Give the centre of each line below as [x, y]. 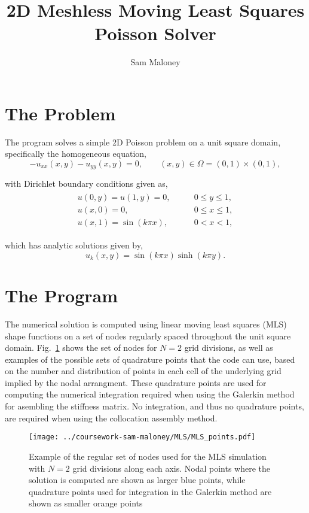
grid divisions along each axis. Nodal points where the [172, 468]
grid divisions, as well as [229, 347]
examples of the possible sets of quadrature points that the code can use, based [150, 359]
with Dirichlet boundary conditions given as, [86, 183]
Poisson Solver [155, 33]
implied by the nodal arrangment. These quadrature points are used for [136, 382]
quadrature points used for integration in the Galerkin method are [150, 491]
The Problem [60, 113]
